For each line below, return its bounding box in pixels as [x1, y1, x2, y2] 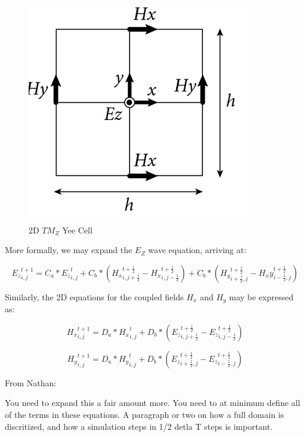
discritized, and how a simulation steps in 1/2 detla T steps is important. [5, 420, 273, 432]
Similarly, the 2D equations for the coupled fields [5, 290, 184, 303]
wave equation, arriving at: [148, 244, 247, 256]
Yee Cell [62, 223, 93, 236]
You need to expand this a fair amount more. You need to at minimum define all [5, 396, 300, 409]
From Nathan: [5, 376, 57, 389]
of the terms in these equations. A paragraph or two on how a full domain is [5, 408, 284, 421]
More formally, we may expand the [5, 244, 133, 256]
